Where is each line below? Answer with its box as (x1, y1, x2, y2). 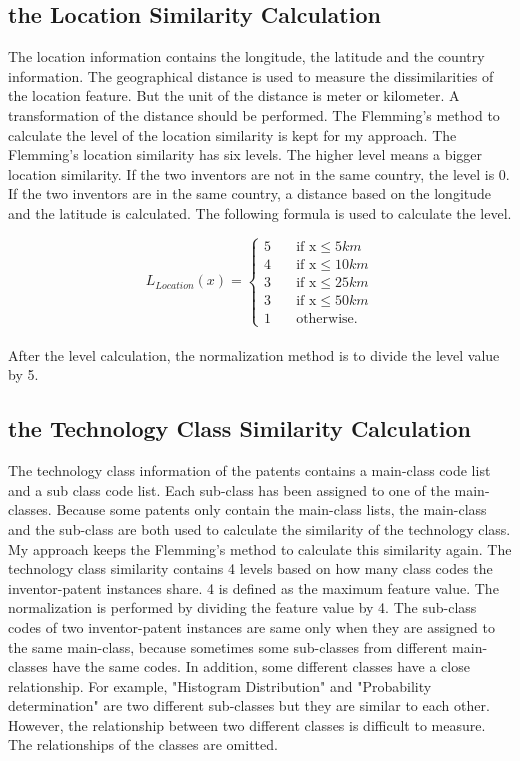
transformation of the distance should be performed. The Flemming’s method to (8, 104, 500, 125)
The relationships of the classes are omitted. (8, 734, 278, 755)
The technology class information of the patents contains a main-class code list (8, 460, 491, 481)
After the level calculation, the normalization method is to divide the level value (8, 344, 500, 365)
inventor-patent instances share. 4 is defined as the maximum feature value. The (8, 577, 499, 598)
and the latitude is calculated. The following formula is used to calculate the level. (8, 202, 512, 223)
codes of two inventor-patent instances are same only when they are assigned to (8, 616, 496, 637)
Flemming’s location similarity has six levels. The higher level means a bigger (8, 144, 483, 165)
